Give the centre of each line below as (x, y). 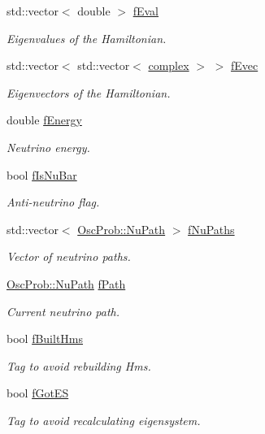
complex (169, 65)
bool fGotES (38, 393)
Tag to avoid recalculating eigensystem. (104, 420)
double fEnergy (44, 120)
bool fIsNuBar (42, 174)
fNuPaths (211, 229)
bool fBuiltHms (45, 339)
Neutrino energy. (48, 147)
